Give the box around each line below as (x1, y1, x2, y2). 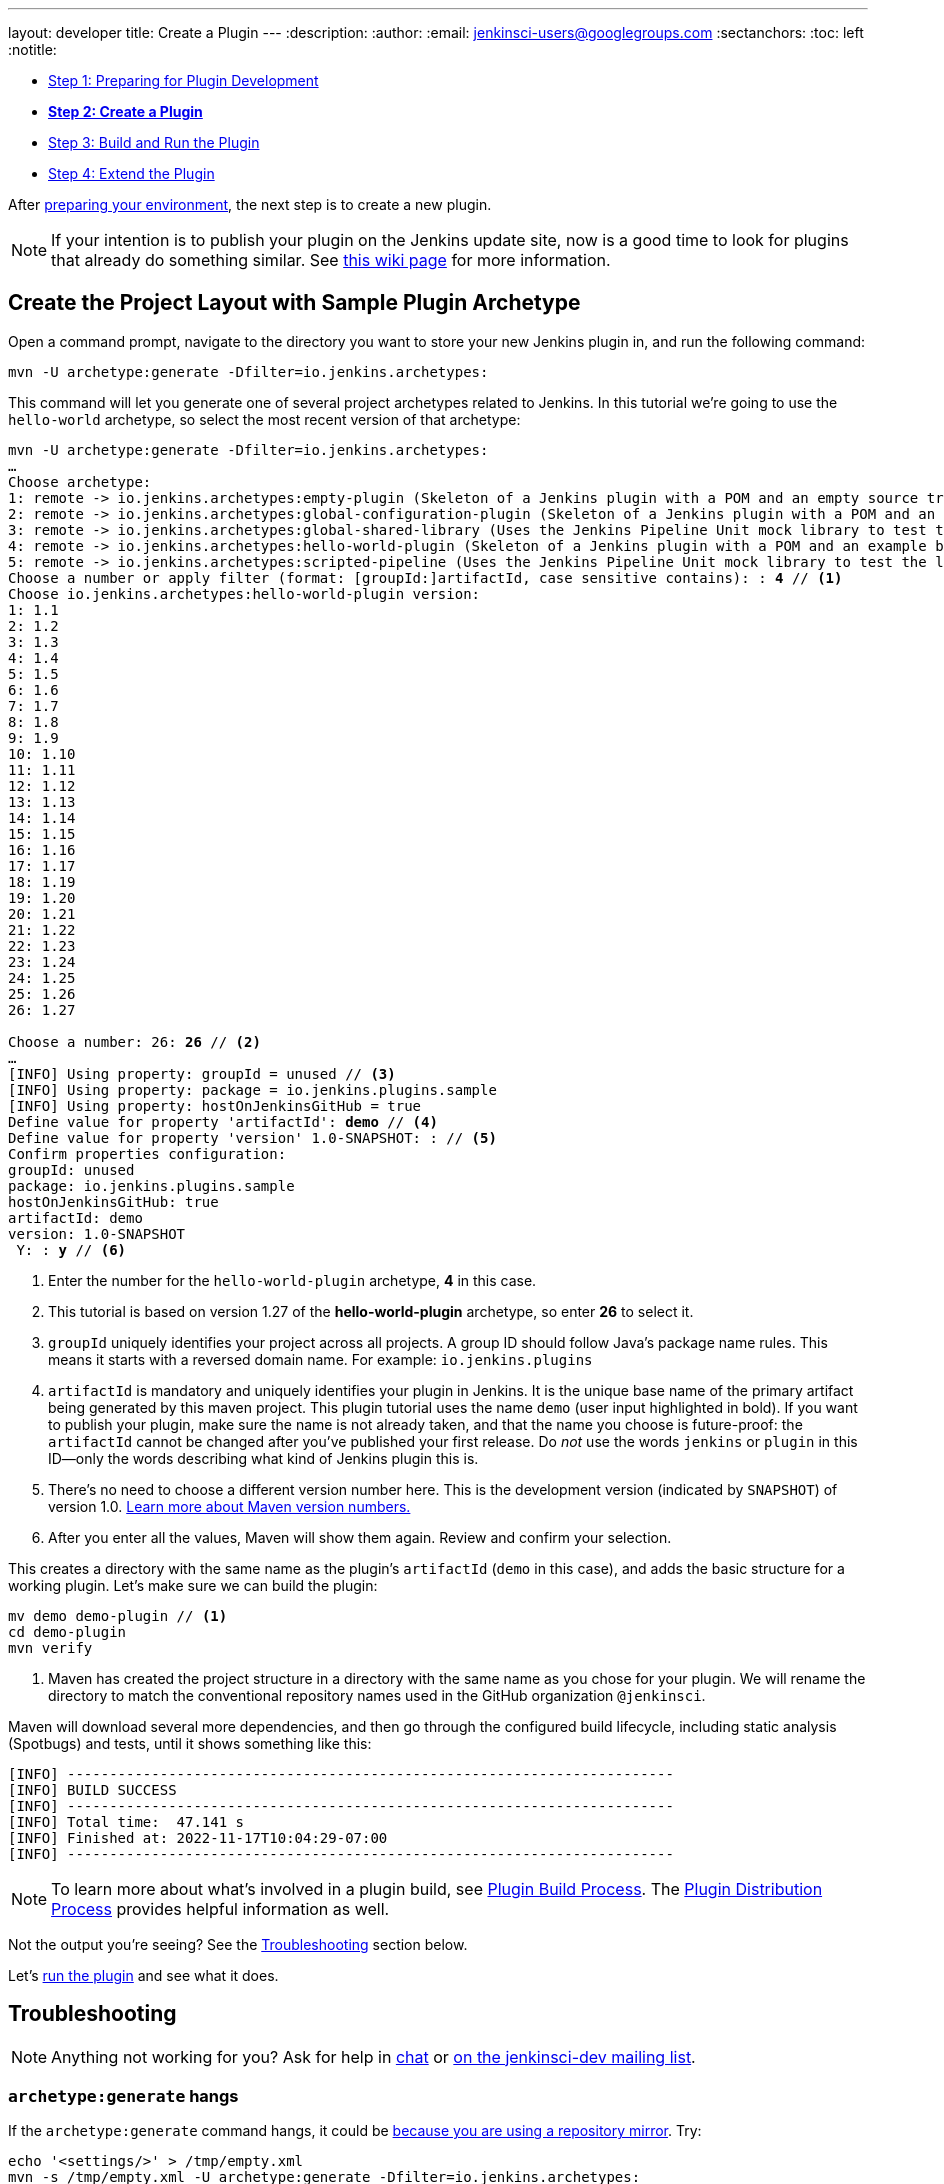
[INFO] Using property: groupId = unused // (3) (8, 1065, 396, 1082)
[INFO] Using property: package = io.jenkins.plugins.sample (8, 1081, 497, 1098)
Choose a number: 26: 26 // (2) (8, 1033, 261, 1050)
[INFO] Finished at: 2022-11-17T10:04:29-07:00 (8, 1829, 388, 1846)
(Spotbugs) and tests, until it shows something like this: (8, 1734, 372, 1752)
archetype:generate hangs (8, 2086, 239, 2107)
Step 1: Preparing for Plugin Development (48, 72, 319, 89)
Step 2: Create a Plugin (48, 103, 203, 120)
